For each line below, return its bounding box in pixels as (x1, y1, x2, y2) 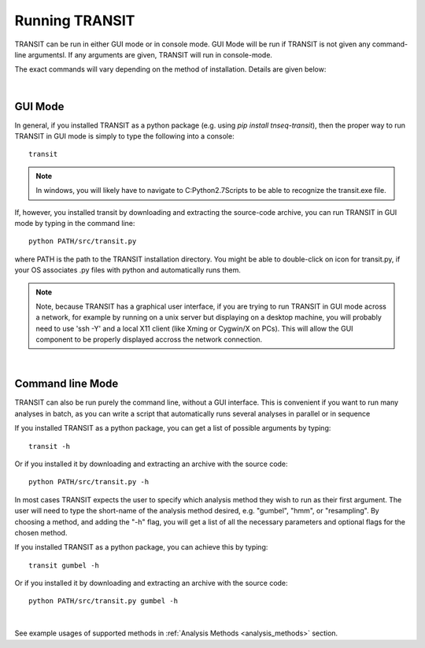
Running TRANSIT (14, 12, 135, 29)
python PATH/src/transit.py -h (28, 477, 150, 487)
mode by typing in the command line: (14, 218, 135, 228)
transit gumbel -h (28, 561, 100, 570)
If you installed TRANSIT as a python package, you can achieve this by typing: (14, 542, 268, 552)
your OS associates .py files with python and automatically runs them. (14, 265, 242, 275)
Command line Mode (14, 377, 119, 391)
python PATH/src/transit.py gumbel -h (28, 597, 179, 605)
